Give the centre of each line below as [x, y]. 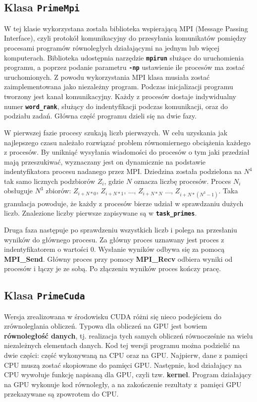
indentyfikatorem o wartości [46, 249]
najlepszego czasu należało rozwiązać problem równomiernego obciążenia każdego [127, 142]
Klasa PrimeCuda [45, 295]
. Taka [228, 191]
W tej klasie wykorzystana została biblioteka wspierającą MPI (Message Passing [126, 28]
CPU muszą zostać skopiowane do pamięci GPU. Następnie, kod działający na [123, 365]
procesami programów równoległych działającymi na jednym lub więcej [112, 47]
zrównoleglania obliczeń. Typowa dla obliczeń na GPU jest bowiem [106, 326]
